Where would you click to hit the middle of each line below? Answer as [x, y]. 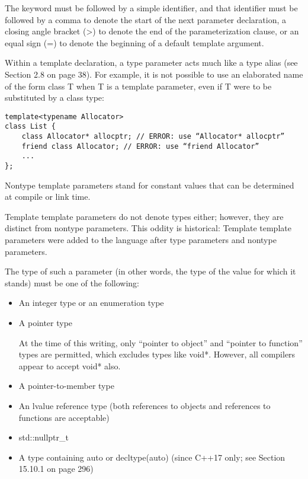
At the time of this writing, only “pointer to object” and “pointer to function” [161, 342]
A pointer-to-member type [66, 386]
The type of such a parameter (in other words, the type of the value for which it [150, 271]
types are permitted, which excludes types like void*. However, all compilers [157, 354]
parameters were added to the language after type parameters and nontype [141, 240]
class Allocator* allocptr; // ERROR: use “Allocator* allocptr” [153, 137]
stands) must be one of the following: [72, 282]
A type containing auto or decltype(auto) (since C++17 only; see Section [152, 457]
